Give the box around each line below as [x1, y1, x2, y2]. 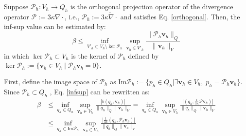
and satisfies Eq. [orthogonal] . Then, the [120, 12, 240, 22]
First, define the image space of [4, 76, 97, 87]
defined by [128, 50, 159, 60]
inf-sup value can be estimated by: [4, 21, 106, 31]
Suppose [4, 1, 29, 11]
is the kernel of [71, 50, 116, 60]
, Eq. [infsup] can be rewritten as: [50, 86, 150, 96]
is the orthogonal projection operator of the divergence [70, 1, 233, 11]
